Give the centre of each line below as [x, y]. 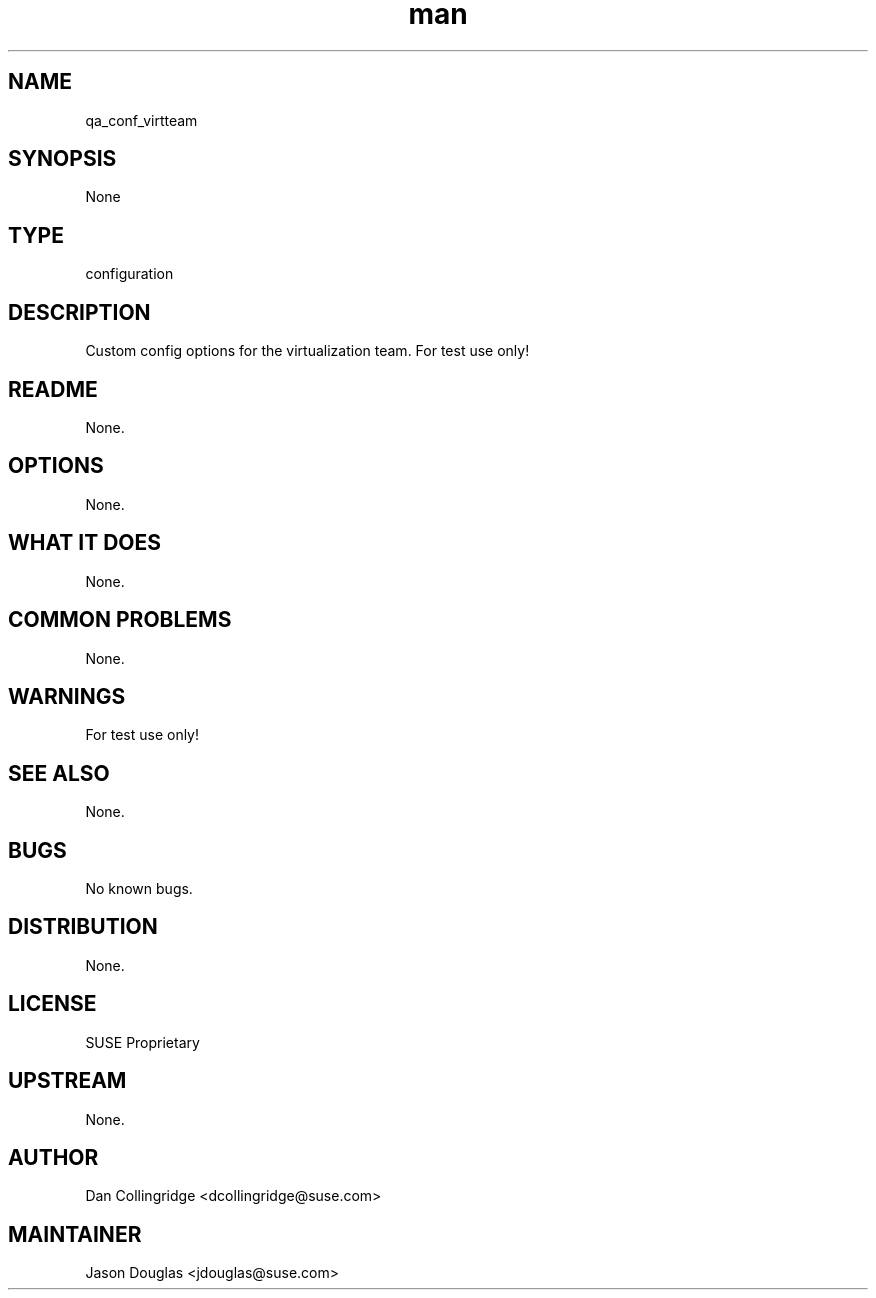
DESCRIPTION [79, 312]
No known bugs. [139, 889]
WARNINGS [67, 696]
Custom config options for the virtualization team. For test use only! [307, 351]
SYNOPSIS [62, 159]
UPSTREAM [67, 1081]
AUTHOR [53, 1157]
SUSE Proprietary [142, 1042]
